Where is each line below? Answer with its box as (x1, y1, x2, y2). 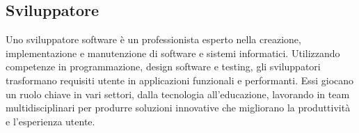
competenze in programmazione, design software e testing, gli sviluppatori (6, 59, 321, 74)
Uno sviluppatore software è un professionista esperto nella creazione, (6, 32, 301, 47)
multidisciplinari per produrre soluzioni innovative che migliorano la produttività (6, 100, 351, 115)
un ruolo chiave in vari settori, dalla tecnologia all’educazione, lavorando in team (6, 86, 350, 101)
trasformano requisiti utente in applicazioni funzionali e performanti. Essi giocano (6, 72, 354, 87)
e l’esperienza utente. (6, 114, 95, 128)
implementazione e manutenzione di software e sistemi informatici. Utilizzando (6, 45, 340, 60)
